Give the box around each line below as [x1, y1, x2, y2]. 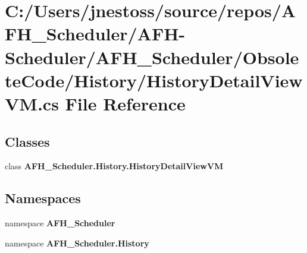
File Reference [65, 91, 186, 115]
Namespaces [5, 189, 81, 207]
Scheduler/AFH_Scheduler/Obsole [5, 45, 299, 69]
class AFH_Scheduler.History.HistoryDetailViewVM [5, 160, 224, 172]
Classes [5, 132, 50, 150]
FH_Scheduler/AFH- [5, 21, 186, 46]
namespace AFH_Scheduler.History [5, 236, 149, 249]
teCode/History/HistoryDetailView [5, 68, 303, 92]
